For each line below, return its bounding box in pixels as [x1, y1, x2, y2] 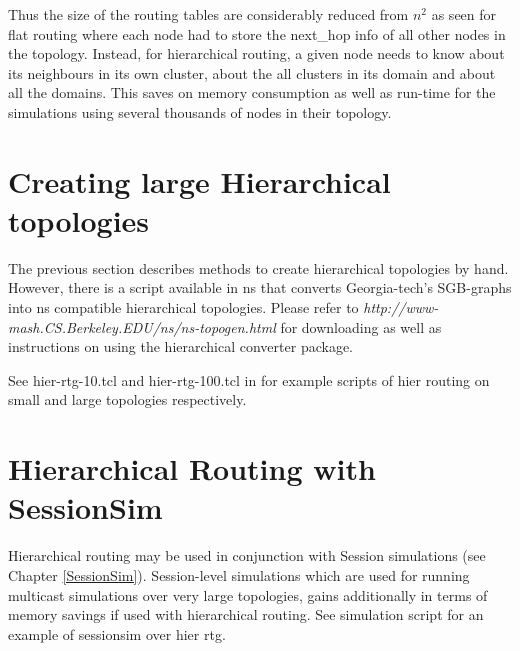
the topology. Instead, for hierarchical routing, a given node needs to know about [8, 43, 505, 64]
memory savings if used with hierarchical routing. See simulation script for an [8, 604, 484, 625]
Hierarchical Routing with [8, 448, 376, 489]
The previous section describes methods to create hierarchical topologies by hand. [8, 257, 509, 278]
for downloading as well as [280, 316, 442, 337]
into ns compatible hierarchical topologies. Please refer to [8, 297, 359, 318]
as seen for [431, 4, 497, 24]
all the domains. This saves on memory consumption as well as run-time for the [8, 82, 496, 103]
